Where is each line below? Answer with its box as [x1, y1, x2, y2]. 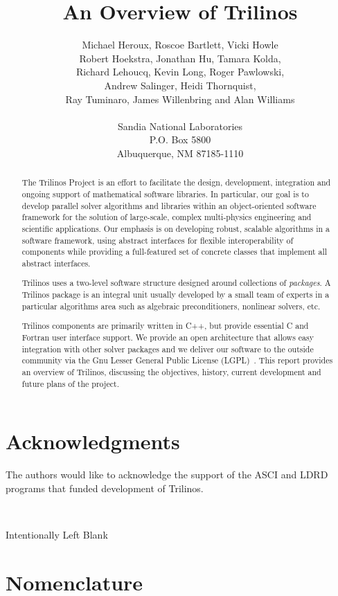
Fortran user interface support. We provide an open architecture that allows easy [21, 331, 314, 343]
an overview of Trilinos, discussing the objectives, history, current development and [21, 365, 321, 377]
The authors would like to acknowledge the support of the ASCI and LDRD [6, 467, 328, 482]
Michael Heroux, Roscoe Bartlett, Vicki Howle [82, 37, 278, 52]
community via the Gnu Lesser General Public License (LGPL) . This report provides [21, 354, 333, 366]
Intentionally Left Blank [6, 527, 108, 541]
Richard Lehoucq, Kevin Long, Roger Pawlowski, [75, 64, 285, 79]
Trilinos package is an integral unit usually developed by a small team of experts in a [21, 289, 330, 300]
